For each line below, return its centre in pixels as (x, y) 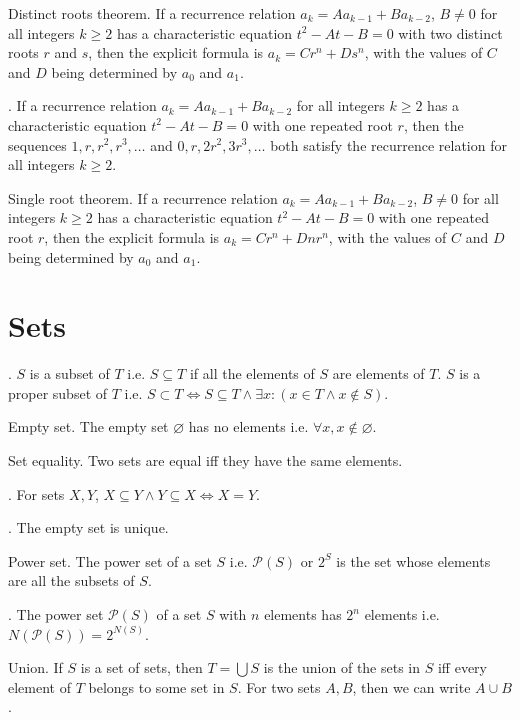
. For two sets (279, 686)
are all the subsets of (71, 580)
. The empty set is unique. (88, 527)
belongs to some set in (156, 686)
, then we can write (411, 686)
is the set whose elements (413, 560)
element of (39, 686)
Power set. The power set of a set (110, 560)
